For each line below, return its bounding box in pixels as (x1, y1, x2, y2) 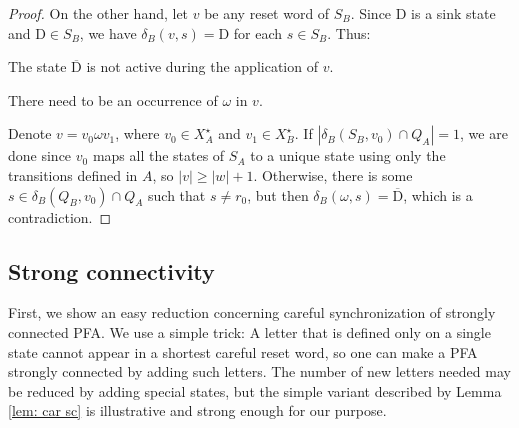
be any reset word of (204, 3, 330, 23)
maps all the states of (92, 145, 225, 166)
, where (115, 123, 160, 144)
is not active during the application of (86, 56, 318, 77)
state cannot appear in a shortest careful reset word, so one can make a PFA (8, 341, 478, 362)
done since (8, 145, 72, 166)
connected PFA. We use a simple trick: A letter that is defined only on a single (8, 321, 491, 342)
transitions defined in (8, 164, 138, 185)
